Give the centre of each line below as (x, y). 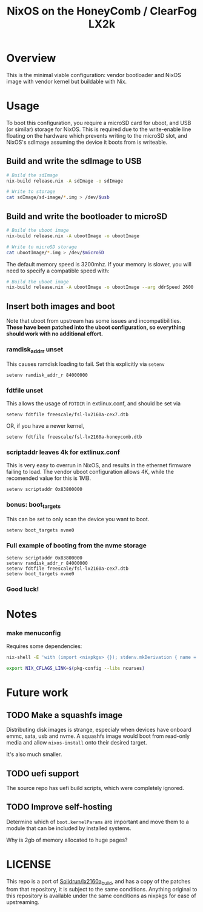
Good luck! (23, 589)
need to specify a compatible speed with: (58, 271)
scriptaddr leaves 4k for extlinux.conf (63, 452)
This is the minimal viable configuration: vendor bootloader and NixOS (94, 75)
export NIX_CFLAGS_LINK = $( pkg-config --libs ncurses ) (76, 669)
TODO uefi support (43, 773)
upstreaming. (23, 902)
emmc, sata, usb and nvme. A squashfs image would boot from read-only (98, 736)
